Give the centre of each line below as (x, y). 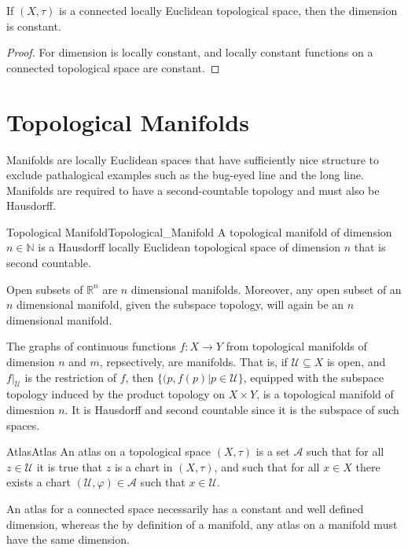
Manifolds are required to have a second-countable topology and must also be (193, 190)
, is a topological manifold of (325, 394)
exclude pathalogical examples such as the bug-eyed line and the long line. (185, 175)
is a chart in (143, 466)
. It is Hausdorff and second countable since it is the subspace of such (232, 410)
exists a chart (39, 482)
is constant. (34, 26)
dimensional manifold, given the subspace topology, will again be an (180, 304)
